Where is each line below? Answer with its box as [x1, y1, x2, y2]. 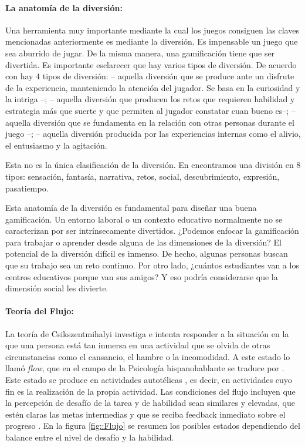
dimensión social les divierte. [5, 282, 109, 294]
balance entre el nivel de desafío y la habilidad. [5, 431, 174, 443]
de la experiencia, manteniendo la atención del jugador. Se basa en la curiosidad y [5, 81, 300, 93]
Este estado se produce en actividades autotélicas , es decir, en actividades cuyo [5, 374, 292, 386]
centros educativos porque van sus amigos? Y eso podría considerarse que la [5, 270, 278, 283]
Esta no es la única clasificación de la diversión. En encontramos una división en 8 [5, 159, 301, 171]
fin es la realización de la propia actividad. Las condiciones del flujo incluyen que [5, 385, 296, 397]
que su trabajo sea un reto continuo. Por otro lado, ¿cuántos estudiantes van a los [5, 259, 299, 271]
